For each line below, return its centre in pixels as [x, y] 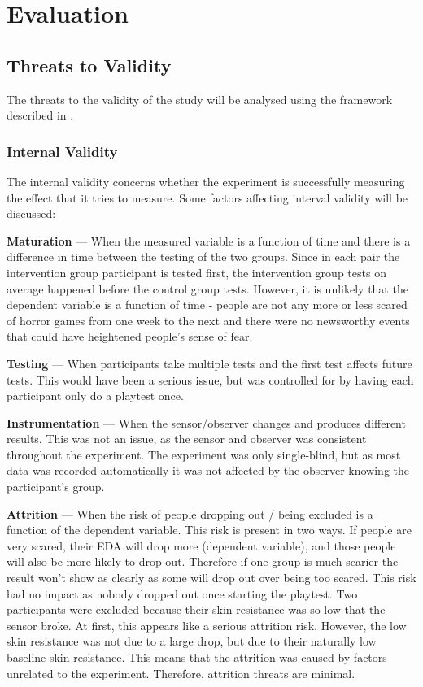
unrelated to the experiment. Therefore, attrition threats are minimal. [181, 673]
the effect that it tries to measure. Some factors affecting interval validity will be [207, 197]
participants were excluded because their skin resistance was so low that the [196, 609]
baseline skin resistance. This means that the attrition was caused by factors [197, 657]
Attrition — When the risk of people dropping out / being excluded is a [190, 513]
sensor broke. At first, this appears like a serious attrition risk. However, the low [207, 625]
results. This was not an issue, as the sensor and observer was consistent [187, 439]
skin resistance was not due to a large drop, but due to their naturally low [192, 641]
